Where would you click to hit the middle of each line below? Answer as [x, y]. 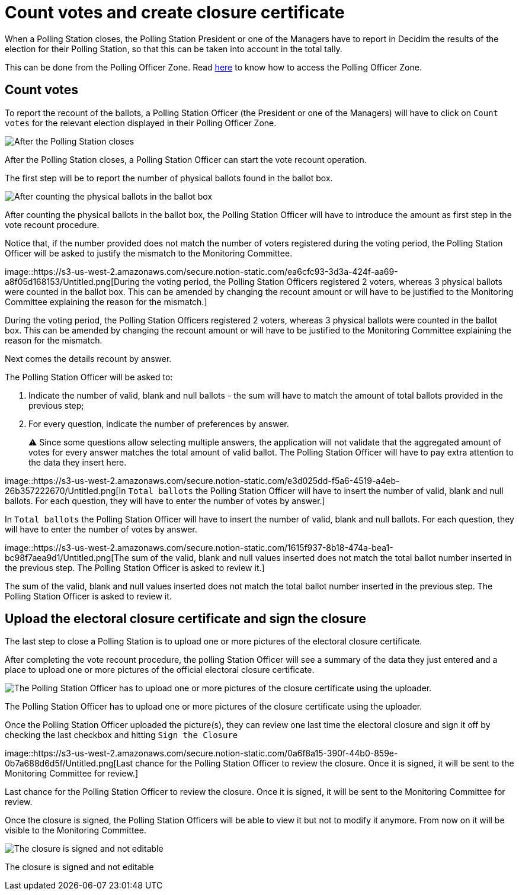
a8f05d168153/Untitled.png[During [73, 281]
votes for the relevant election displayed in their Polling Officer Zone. [141, 123]
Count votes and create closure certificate [175, 12]
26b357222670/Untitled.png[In [65, 490]
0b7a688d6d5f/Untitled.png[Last [69, 764]
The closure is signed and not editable [79, 867]
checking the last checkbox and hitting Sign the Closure [121, 735]
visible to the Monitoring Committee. [76, 830]
